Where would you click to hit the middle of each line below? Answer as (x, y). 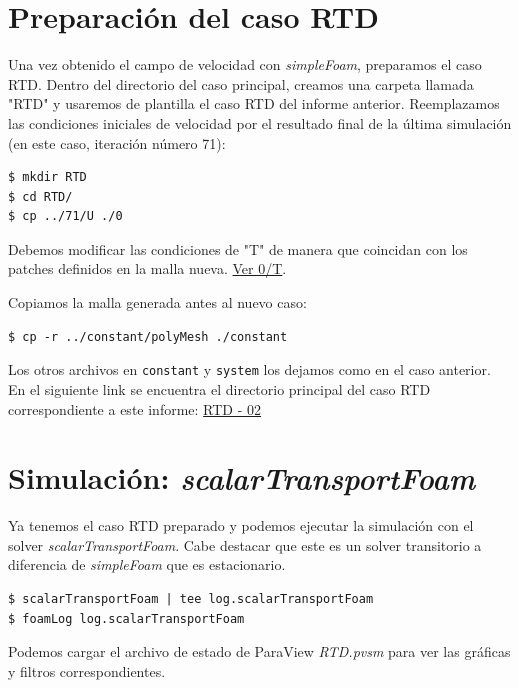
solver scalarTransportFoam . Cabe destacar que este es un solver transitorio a (245, 544)
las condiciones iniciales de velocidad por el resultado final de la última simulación (260, 122)
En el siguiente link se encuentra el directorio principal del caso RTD (219, 388)
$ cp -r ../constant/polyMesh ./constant (148, 336)
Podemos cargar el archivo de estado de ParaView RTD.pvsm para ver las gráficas (259, 651)
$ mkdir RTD (47, 177)
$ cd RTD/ (40, 196)
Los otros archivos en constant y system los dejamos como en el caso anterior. (249, 369)
